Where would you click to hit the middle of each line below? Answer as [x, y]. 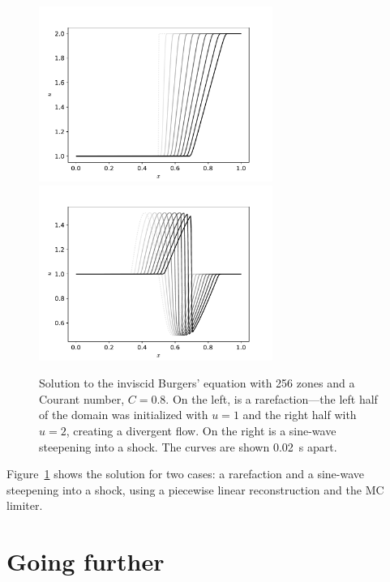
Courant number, [82, 398]
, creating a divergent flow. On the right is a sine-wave [201, 430]
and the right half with [300, 415]
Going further [86, 561]
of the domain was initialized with [124, 415]
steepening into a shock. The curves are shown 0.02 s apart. [188, 446]
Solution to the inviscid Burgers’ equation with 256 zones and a [197, 383]
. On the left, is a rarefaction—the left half [272, 398]
